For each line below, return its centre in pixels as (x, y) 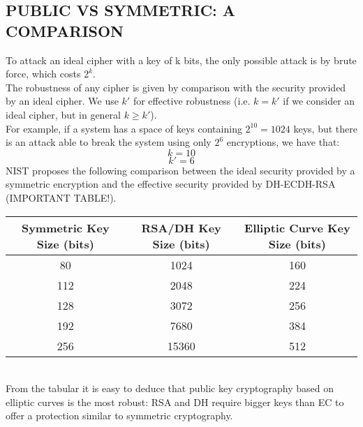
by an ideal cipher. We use (62, 101)
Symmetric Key (65, 227)
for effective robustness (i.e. (192, 101)
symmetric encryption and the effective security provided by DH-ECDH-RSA (171, 184)
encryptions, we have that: (283, 142)
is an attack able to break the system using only (109, 142)
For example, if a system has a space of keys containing (124, 128)
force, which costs (43, 74)
